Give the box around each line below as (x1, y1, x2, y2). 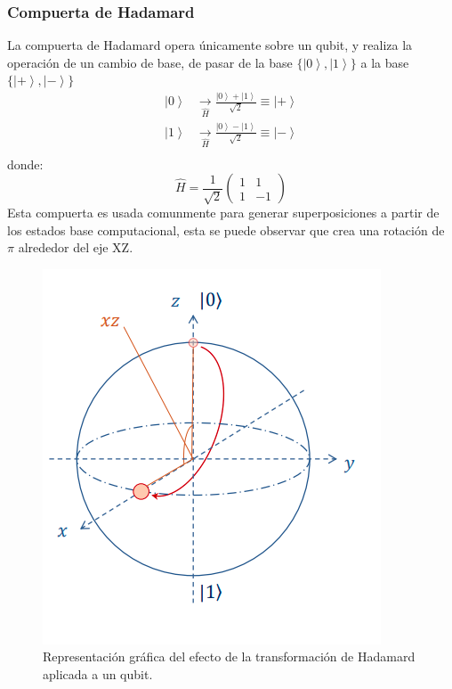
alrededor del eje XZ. (18, 238, 133, 257)
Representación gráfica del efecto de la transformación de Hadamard (43, 647, 416, 666)
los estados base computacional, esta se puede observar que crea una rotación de (7, 220, 445, 239)
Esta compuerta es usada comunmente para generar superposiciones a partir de (7, 203, 440, 222)
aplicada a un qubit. (43, 665, 153, 684)
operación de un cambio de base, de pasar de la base (7, 53, 293, 71)
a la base (360, 53, 409, 71)
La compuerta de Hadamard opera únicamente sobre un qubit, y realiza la (7, 36, 413, 54)
